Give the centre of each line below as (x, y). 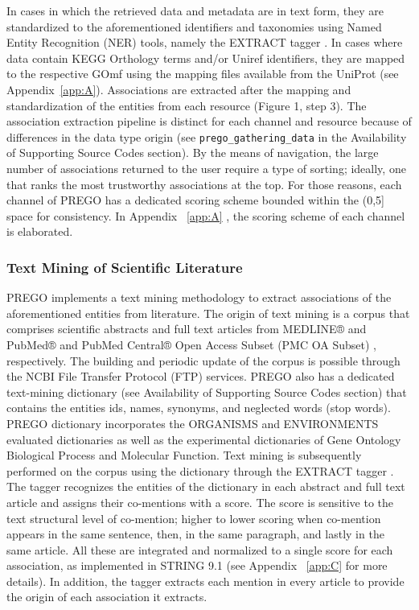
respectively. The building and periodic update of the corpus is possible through (203, 360)
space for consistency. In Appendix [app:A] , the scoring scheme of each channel (206, 215)
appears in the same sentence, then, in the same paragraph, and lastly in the (195, 534)
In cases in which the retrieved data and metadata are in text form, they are (195, 10)
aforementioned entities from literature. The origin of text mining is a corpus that (208, 313)
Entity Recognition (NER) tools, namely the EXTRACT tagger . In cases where (205, 42)
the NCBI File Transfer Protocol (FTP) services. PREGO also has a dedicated (201, 376)
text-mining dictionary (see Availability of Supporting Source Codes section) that (207, 392)
